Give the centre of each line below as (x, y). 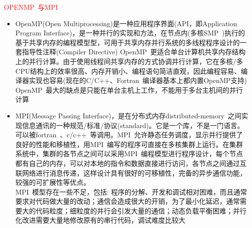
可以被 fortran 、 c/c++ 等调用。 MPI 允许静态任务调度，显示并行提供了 (129, 135)
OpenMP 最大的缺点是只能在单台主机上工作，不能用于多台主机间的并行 (129, 90)
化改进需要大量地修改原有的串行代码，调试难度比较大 (100, 220)
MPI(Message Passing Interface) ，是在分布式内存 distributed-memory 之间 (128, 115)
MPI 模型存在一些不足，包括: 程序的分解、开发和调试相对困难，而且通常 (131, 191)
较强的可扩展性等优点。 (53, 182)
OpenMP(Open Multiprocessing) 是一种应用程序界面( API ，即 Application (126, 23)
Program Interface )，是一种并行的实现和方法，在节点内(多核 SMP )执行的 (130, 33)
